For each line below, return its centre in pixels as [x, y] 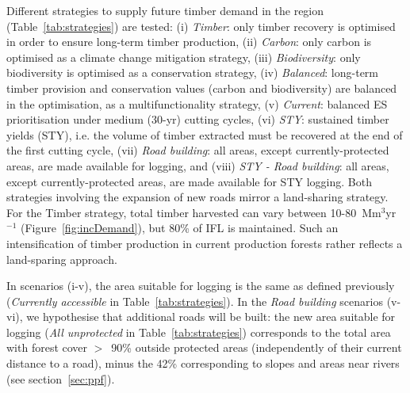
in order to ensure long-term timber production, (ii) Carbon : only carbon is [189, 42]
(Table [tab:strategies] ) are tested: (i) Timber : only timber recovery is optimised [201, 26]
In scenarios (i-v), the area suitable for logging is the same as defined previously [201, 286]
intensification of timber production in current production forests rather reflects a [205, 243]
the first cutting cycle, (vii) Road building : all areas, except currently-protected [198, 150]
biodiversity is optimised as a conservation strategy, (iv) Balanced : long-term [193, 72]
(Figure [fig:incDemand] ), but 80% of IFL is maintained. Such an [179, 228]
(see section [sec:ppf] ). [61, 378]
